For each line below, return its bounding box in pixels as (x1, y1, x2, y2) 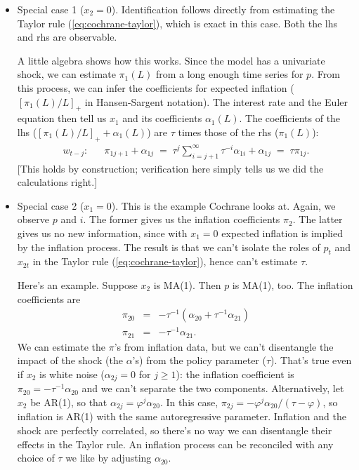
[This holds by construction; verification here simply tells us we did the (17, 161, 324, 175)
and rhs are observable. (17, 29, 117, 44)
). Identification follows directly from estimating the (111, 2, 335, 16)
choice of (17, 450, 55, 465)
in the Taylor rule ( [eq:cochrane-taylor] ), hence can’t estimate (32, 254, 298, 269)
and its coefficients (122, 111, 202, 126)
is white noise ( (39, 366, 105, 381)
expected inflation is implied (221, 226, 344, 241)
